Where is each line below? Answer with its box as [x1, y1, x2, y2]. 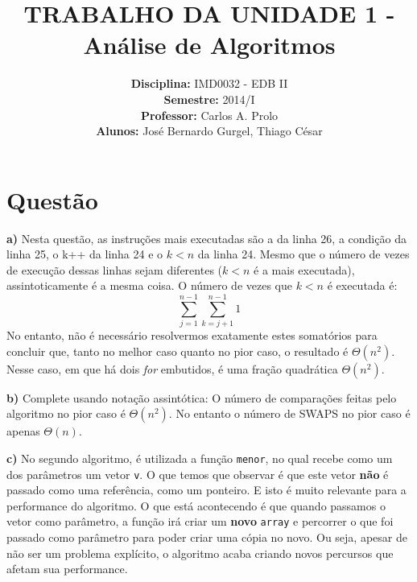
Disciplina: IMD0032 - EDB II [130, 75, 288, 92]
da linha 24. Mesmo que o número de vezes [197, 246, 410, 262]
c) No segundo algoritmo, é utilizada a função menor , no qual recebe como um [6, 449, 393, 466]
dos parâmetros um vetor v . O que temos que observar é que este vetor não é [6, 465, 389, 482]
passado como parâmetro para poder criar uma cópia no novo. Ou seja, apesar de [6, 529, 407, 546]
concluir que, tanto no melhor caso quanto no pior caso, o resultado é [6, 342, 349, 359]
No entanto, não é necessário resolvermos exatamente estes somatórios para [6, 327, 378, 344]
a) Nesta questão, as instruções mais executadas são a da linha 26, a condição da [6, 229, 407, 246]
